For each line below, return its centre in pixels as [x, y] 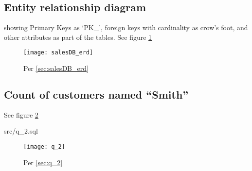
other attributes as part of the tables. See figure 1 [78, 37]
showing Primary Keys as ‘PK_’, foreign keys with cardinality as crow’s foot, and [126, 27]
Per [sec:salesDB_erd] [56, 68]
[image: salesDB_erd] [58, 53]
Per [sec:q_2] [43, 162]
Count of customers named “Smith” [96, 94]
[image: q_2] [44, 147]
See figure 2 [21, 114]
